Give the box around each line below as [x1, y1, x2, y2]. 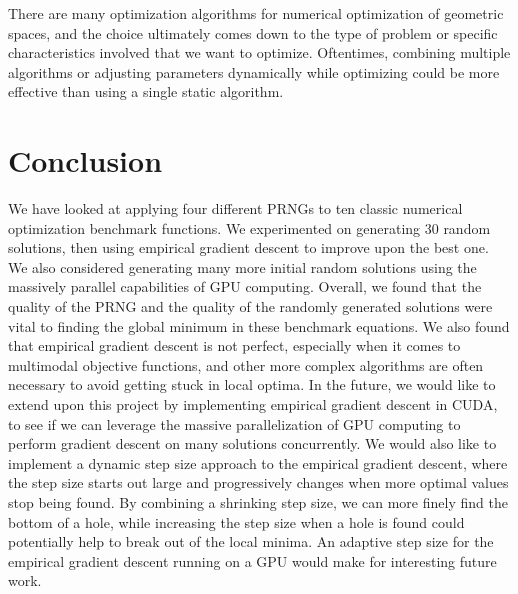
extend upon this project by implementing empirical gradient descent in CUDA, [8, 394, 498, 415]
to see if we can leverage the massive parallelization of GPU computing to [8, 413, 461, 434]
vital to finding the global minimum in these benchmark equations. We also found [8, 315, 510, 336]
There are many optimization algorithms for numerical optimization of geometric [8, 3, 504, 23]
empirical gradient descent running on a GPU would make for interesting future [8, 550, 497, 571]
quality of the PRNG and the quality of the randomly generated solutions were [8, 296, 493, 317]
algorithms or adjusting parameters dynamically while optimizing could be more [8, 61, 500, 82]
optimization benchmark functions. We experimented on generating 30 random [8, 217, 491, 238]
